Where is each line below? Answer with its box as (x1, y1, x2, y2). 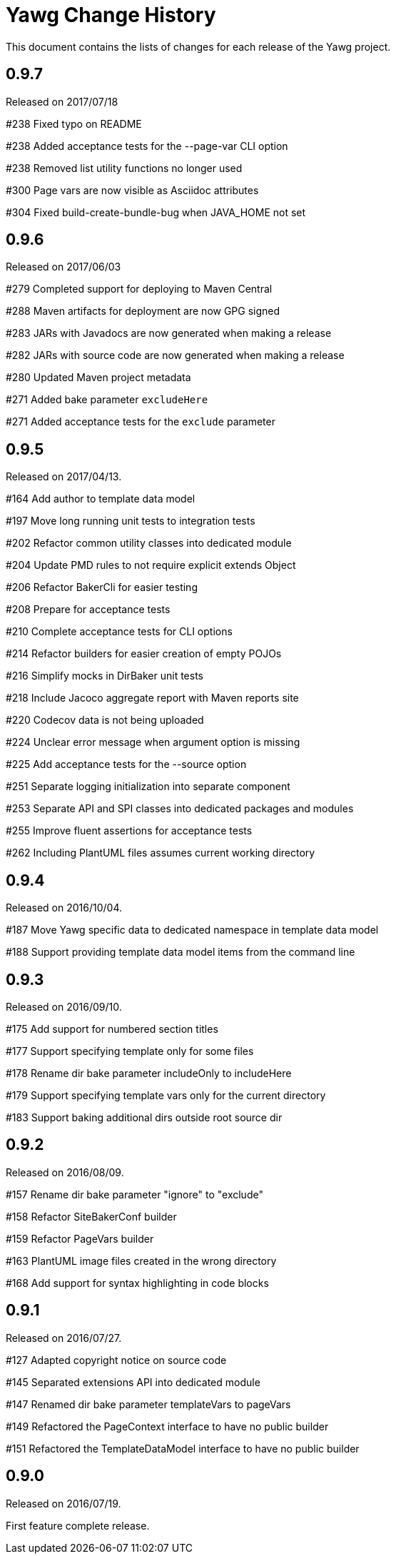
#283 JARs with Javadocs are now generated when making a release (6, 327, 332, 340)
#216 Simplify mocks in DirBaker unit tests (6, 670, 203, 682)
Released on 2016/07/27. (6, 1331, 122, 1344)
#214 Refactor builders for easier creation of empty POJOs (6, 647, 282, 660)
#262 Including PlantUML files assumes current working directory (6, 847, 315, 859)
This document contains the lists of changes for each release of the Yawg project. (6, 40, 391, 53)
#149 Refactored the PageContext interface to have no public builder (6, 1420, 329, 1433)
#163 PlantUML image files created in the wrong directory (6, 1254, 277, 1267)
